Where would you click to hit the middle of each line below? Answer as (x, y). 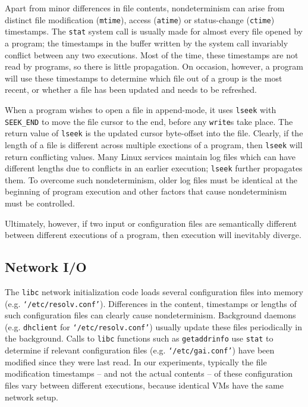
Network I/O (46, 267)
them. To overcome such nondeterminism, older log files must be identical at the (151, 179)
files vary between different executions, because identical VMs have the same (144, 385)
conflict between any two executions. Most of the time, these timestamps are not (152, 54)
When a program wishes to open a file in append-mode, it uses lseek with (141, 109)
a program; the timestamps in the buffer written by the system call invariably (147, 43)
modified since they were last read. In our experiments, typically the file (136, 361)
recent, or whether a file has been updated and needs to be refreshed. (131, 90)
